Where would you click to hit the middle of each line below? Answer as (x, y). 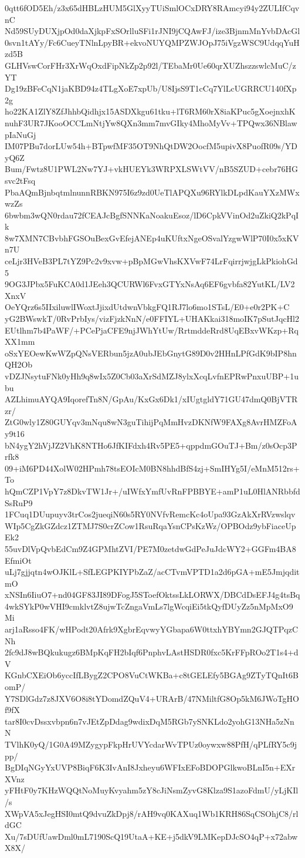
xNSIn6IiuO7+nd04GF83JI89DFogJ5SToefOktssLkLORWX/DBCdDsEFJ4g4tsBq (152, 595)
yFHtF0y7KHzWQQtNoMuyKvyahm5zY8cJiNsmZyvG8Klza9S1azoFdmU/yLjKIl (152, 790)
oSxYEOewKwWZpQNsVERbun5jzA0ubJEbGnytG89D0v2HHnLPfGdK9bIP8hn (151, 353)
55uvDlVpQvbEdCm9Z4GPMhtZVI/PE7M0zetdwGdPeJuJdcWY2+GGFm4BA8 (150, 548)
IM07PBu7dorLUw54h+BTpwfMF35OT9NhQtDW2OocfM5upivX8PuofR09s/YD (151, 146)
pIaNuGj (21, 134)
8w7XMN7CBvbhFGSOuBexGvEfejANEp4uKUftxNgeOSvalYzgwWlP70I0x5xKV (152, 238)
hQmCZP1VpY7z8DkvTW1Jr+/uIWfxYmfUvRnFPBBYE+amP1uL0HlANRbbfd (152, 491)
